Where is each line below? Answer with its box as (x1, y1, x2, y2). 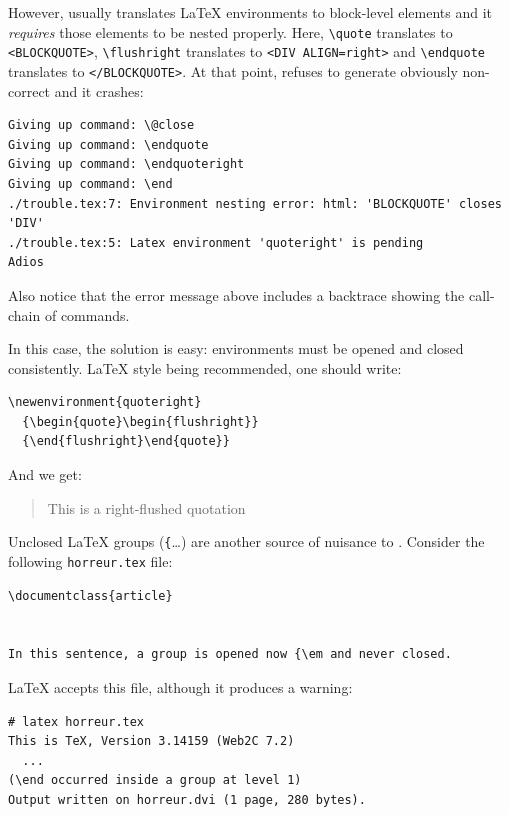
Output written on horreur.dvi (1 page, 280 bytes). (8, 792, 366, 807)
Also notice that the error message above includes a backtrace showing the (8, 284, 465, 305)
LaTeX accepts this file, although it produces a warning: (8, 676, 353, 697)
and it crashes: (54, 80, 144, 101)
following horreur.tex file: (8, 550, 173, 571)
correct (8, 80, 51, 101)
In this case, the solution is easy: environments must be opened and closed (8, 338, 464, 359)
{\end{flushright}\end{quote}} (22, 434, 230, 449)
